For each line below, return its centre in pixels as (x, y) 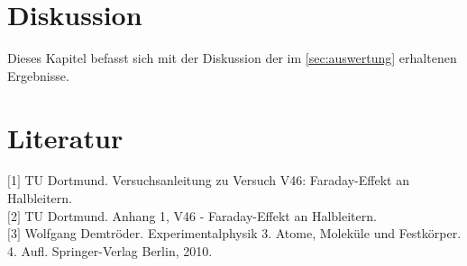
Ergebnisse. (38, 75)
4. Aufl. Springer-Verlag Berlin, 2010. (110, 250)
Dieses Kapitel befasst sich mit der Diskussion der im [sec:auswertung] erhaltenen (232, 58)
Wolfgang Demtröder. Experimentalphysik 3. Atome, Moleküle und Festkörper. (243, 233)
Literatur (65, 137)
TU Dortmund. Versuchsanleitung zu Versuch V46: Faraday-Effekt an (217, 180)
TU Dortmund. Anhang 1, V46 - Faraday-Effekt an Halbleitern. (201, 215)
